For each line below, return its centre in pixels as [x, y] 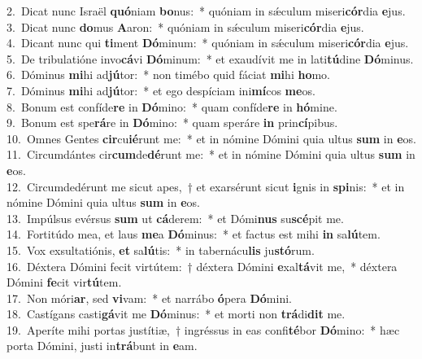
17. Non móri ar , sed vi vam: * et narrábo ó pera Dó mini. [149, 298]
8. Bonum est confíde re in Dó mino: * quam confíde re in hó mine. [172, 106]
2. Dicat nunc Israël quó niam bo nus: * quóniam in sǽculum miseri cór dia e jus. [206, 11]
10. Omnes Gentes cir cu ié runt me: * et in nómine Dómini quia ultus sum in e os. [212, 138]
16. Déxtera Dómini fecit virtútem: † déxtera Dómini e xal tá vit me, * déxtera [202, 266]
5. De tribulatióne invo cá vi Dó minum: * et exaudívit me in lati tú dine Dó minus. [210, 58]
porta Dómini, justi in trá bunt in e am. [102, 346]
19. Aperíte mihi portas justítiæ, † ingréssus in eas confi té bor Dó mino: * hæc [203, 329]
